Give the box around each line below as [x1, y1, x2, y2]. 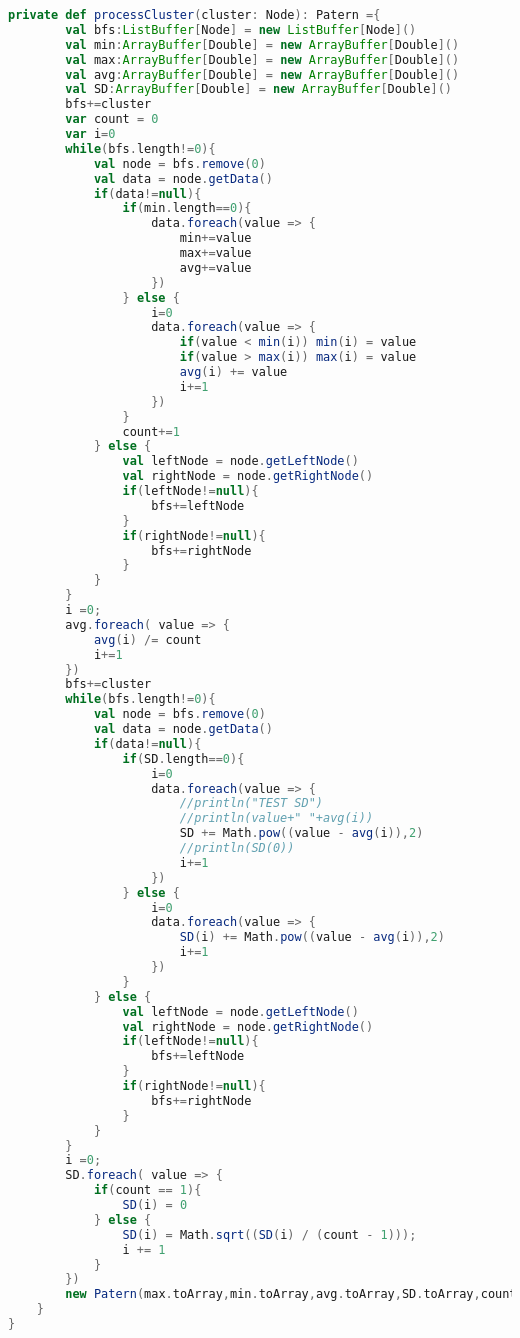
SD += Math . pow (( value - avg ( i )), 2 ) [179, 826, 424, 841]
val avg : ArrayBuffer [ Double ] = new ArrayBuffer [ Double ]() [65, 67, 460, 82]
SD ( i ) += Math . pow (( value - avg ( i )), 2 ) [179, 930, 445, 945]
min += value [179, 231, 252, 246]
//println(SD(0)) [179, 841, 295, 855]
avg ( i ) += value [179, 365, 288, 379]
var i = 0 [65, 127, 116, 141]
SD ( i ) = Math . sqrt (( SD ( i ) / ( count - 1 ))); [122, 1227, 417, 1242]
